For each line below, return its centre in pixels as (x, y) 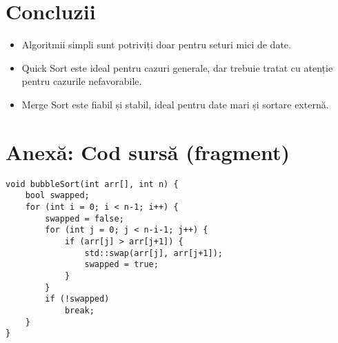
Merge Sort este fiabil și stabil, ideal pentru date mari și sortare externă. (175, 104)
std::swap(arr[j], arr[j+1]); (153, 253)
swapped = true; (121, 265)
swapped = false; (84, 218)
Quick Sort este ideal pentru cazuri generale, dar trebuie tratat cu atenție (177, 67)
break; (79, 310)
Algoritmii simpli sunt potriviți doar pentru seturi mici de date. (156, 45)
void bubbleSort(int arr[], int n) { (92, 184)
